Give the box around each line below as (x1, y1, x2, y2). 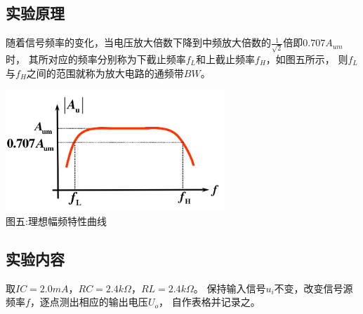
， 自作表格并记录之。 (158, 294, 260, 309)
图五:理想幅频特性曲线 (6, 214, 107, 228)
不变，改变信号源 (274, 280, 353, 295)
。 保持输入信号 (193, 280, 266, 295)
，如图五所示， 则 (265, 51, 348, 66)
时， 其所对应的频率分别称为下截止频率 (6, 51, 186, 66)
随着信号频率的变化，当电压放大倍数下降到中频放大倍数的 (6, 35, 271, 50)
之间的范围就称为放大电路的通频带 (26, 65, 184, 80)
